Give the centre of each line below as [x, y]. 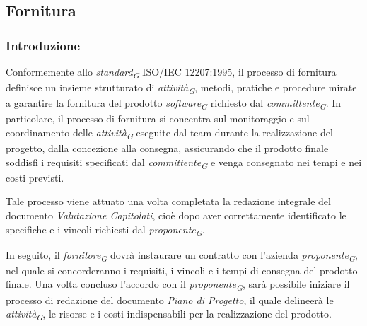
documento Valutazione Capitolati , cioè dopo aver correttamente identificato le [176, 215]
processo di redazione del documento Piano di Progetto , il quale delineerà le [170, 299]
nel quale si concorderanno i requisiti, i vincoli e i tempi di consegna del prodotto [182, 270]
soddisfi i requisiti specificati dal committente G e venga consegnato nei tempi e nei [184, 163]
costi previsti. [35, 177]
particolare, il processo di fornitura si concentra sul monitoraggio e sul [158, 118]
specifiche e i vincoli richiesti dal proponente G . [105, 230]
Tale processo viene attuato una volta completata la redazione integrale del [168, 201]
